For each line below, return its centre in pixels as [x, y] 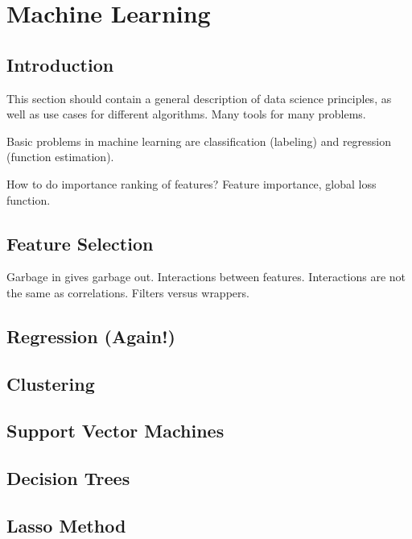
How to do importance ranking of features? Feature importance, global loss [192, 183]
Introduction [60, 64]
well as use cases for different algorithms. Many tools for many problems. [186, 114]
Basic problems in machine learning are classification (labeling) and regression [199, 141]
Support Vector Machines [115, 431]
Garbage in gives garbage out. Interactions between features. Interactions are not [206, 277]
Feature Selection [80, 243]
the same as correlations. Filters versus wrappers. [128, 292]
